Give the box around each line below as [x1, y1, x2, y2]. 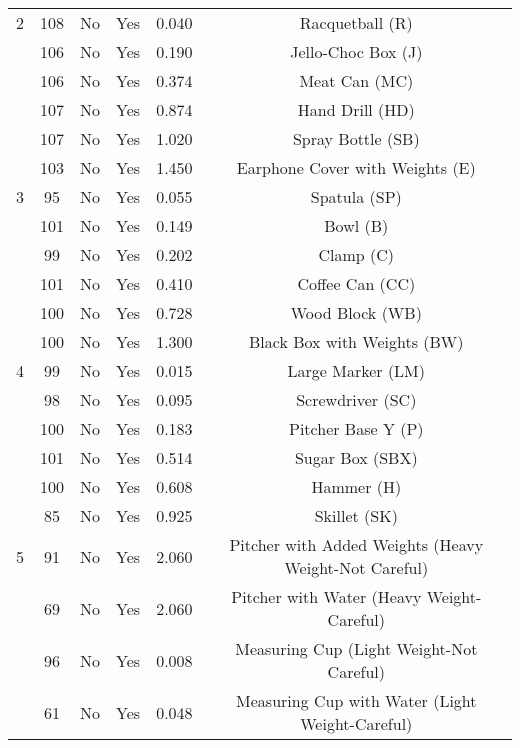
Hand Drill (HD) [297, 98, 415, 121]
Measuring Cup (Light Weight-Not [235, 637, 478, 660]
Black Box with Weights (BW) [249, 330, 464, 353]
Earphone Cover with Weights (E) [236, 156, 476, 179]
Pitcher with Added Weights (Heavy [229, 533, 484, 556]
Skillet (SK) [314, 504, 398, 527]
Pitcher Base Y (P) [289, 417, 424, 440]
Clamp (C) [318, 243, 395, 266]
